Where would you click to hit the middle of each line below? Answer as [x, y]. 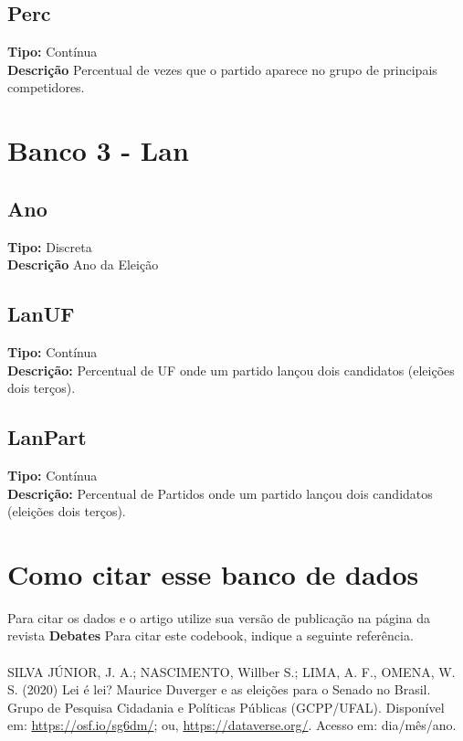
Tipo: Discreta [50, 246]
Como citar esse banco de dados [213, 573]
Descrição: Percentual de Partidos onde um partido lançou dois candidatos [220, 493]
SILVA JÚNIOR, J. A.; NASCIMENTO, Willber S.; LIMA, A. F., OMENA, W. [231, 671]
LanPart [47, 437]
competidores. [46, 87]
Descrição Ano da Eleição [83, 265]
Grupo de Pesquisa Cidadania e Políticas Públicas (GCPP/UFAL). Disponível [226, 707]
